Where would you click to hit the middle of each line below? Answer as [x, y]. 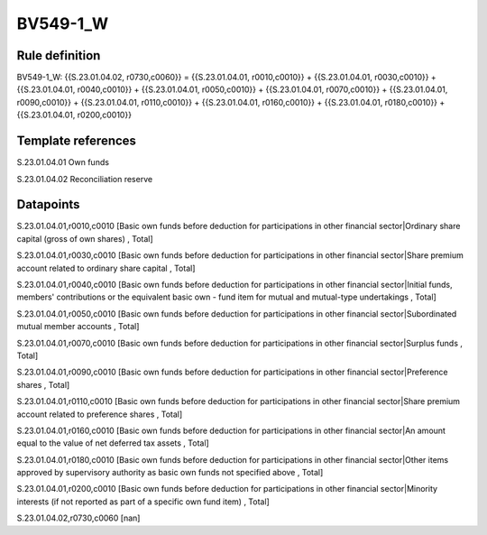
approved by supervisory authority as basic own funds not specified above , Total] [170, 473]
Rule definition [59, 55]
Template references [77, 141]
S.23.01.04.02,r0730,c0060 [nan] [78, 518]
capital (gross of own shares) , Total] [85, 238]
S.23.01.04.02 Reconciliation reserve [85, 179]
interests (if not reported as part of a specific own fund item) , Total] [143, 502]
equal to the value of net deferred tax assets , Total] [113, 443]
